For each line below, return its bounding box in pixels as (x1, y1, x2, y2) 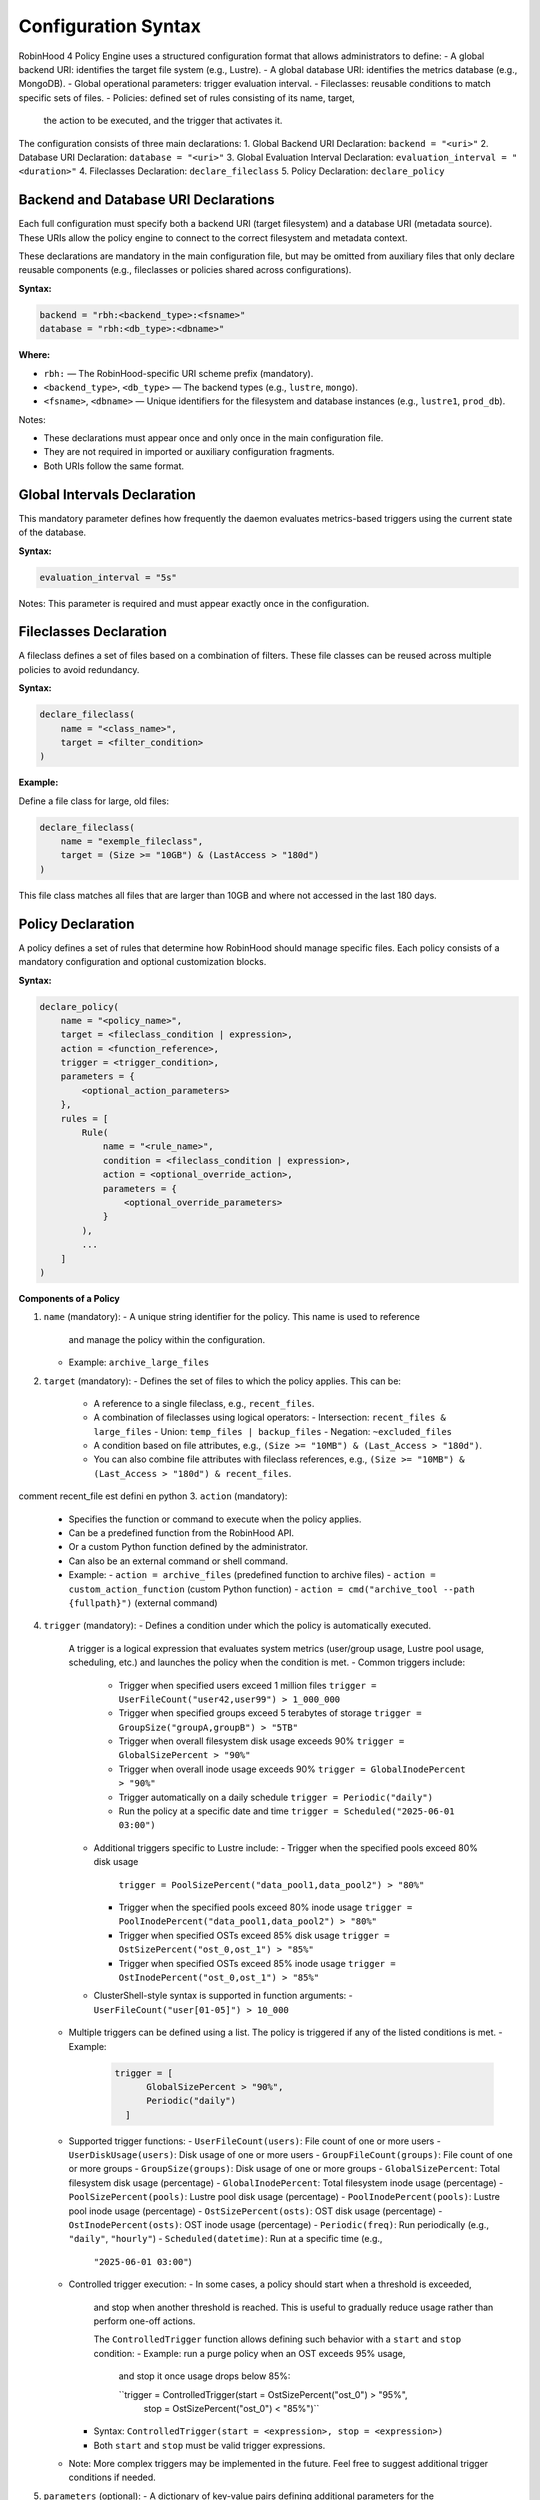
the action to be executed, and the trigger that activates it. (43, 115, 283, 127)
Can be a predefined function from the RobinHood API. (68, 1527, 295, 1539)
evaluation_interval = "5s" (39, 571, 177, 583)
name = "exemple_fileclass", (60, 836, 204, 847)
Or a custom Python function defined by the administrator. (68, 1541, 309, 1553)
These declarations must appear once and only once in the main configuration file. (43, 432, 384, 444)
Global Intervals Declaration (18, 486, 197, 503)
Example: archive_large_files (68, 1356, 210, 1369)
